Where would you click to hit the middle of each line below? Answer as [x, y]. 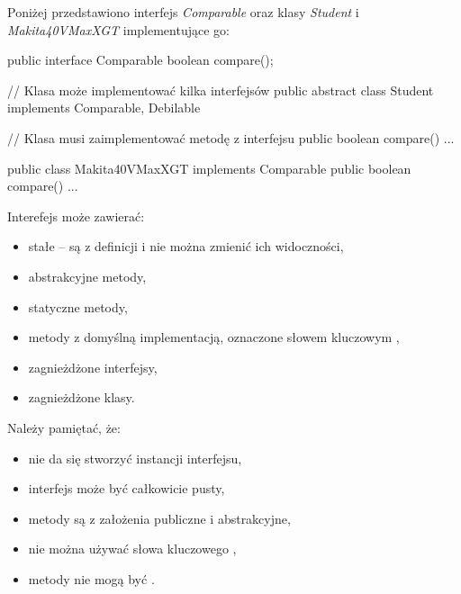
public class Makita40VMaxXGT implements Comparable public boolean [209, 168]
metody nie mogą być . [91, 578]
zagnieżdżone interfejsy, [93, 367]
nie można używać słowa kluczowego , [132, 549]
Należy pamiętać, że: [64, 427]
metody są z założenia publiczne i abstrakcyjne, [159, 518]
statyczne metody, [78, 306]
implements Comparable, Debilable [104, 108]
